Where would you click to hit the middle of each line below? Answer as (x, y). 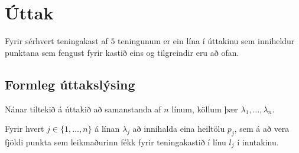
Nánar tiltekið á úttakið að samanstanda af (83, 109)
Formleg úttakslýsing (70, 84)
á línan (107, 129)
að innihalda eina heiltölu (179, 129)
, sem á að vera (262, 129)
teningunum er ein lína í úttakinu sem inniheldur (206, 41)
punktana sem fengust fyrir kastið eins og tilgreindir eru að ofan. (122, 52)
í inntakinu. (258, 142)
